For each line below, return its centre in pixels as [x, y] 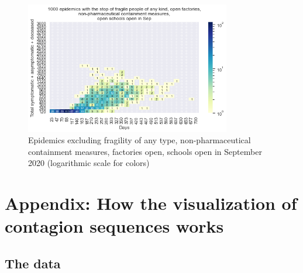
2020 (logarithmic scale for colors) [89, 163]
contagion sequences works [114, 226]
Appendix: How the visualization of [151, 203]
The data [33, 263]
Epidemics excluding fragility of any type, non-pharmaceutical [140, 140]
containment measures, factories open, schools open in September [145, 151]
